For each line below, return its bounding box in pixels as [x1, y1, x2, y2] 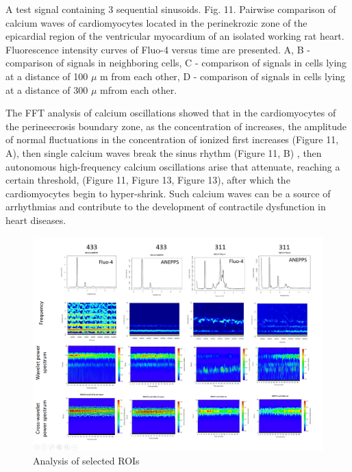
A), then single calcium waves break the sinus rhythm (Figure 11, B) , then [5, 145, 322, 160]
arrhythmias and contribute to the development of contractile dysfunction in [5, 199, 326, 214]
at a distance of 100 [5, 69, 88, 83]
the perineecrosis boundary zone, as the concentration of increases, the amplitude [5, 119, 347, 133]
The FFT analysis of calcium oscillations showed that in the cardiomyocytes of [5, 105, 336, 120]
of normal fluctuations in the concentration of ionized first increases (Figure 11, [5, 132, 339, 147]
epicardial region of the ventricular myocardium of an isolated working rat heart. [5, 29, 344, 43]
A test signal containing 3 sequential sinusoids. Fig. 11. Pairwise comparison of [5, 2, 336, 16]
